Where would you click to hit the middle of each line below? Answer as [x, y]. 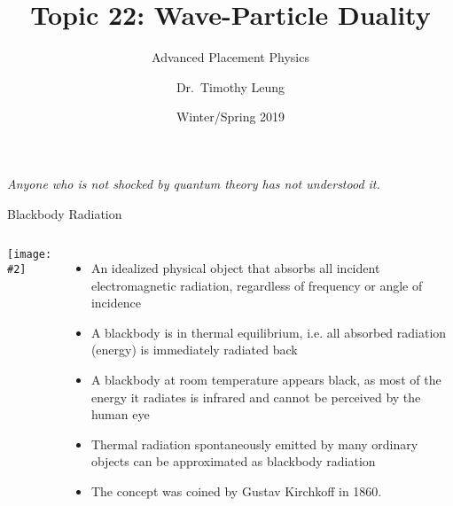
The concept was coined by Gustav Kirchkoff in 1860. [236, 491]
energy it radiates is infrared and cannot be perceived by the [256, 397]
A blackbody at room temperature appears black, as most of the [266, 380]
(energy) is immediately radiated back [194, 350]
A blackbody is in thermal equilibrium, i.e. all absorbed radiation [269, 332]
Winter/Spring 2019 [230, 117]
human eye [120, 414]
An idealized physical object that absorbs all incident [235, 268]
